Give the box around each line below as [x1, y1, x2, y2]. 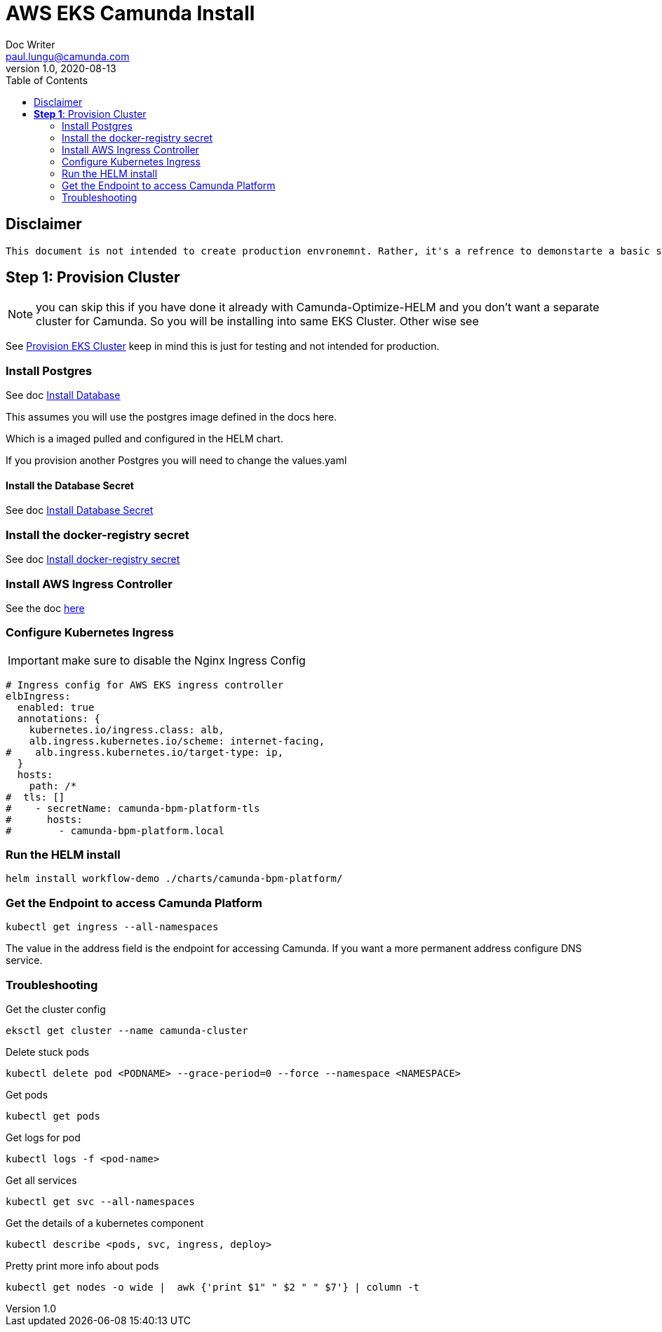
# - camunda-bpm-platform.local [6, 824, 224, 836]
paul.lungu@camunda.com [6, 50, 130, 62]
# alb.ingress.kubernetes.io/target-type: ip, [6, 746, 284, 758]
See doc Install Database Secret [6, 504, 154, 517]
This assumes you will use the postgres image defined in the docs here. [6, 411, 337, 423]
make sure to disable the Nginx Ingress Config [61, 653, 306, 667]
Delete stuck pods [6, 1045, 90, 1058]
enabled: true [17, 701, 95, 713]
